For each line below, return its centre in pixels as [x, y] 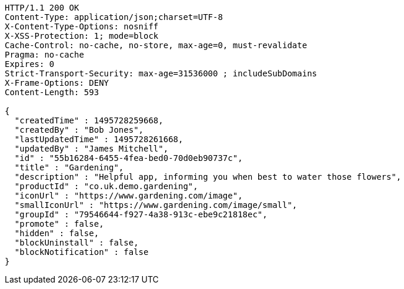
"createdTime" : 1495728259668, [89, 120]
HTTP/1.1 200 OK [42, 8]
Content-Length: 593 [52, 92]
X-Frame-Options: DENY [57, 83]
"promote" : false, [59, 224]
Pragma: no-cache [44, 55]
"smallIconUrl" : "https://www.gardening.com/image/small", [156, 205]
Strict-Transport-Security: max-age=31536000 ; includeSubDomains [161, 73]
